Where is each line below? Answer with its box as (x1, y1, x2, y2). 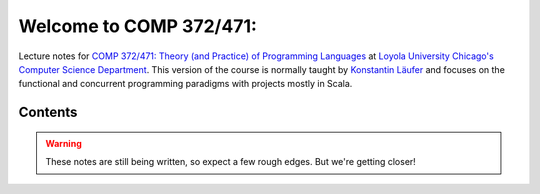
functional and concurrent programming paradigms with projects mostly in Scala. (18, 78, 353, 90)
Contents (18, 104, 78, 121)
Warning (45, 137, 82, 149)
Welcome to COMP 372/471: (18, 15, 257, 37)
